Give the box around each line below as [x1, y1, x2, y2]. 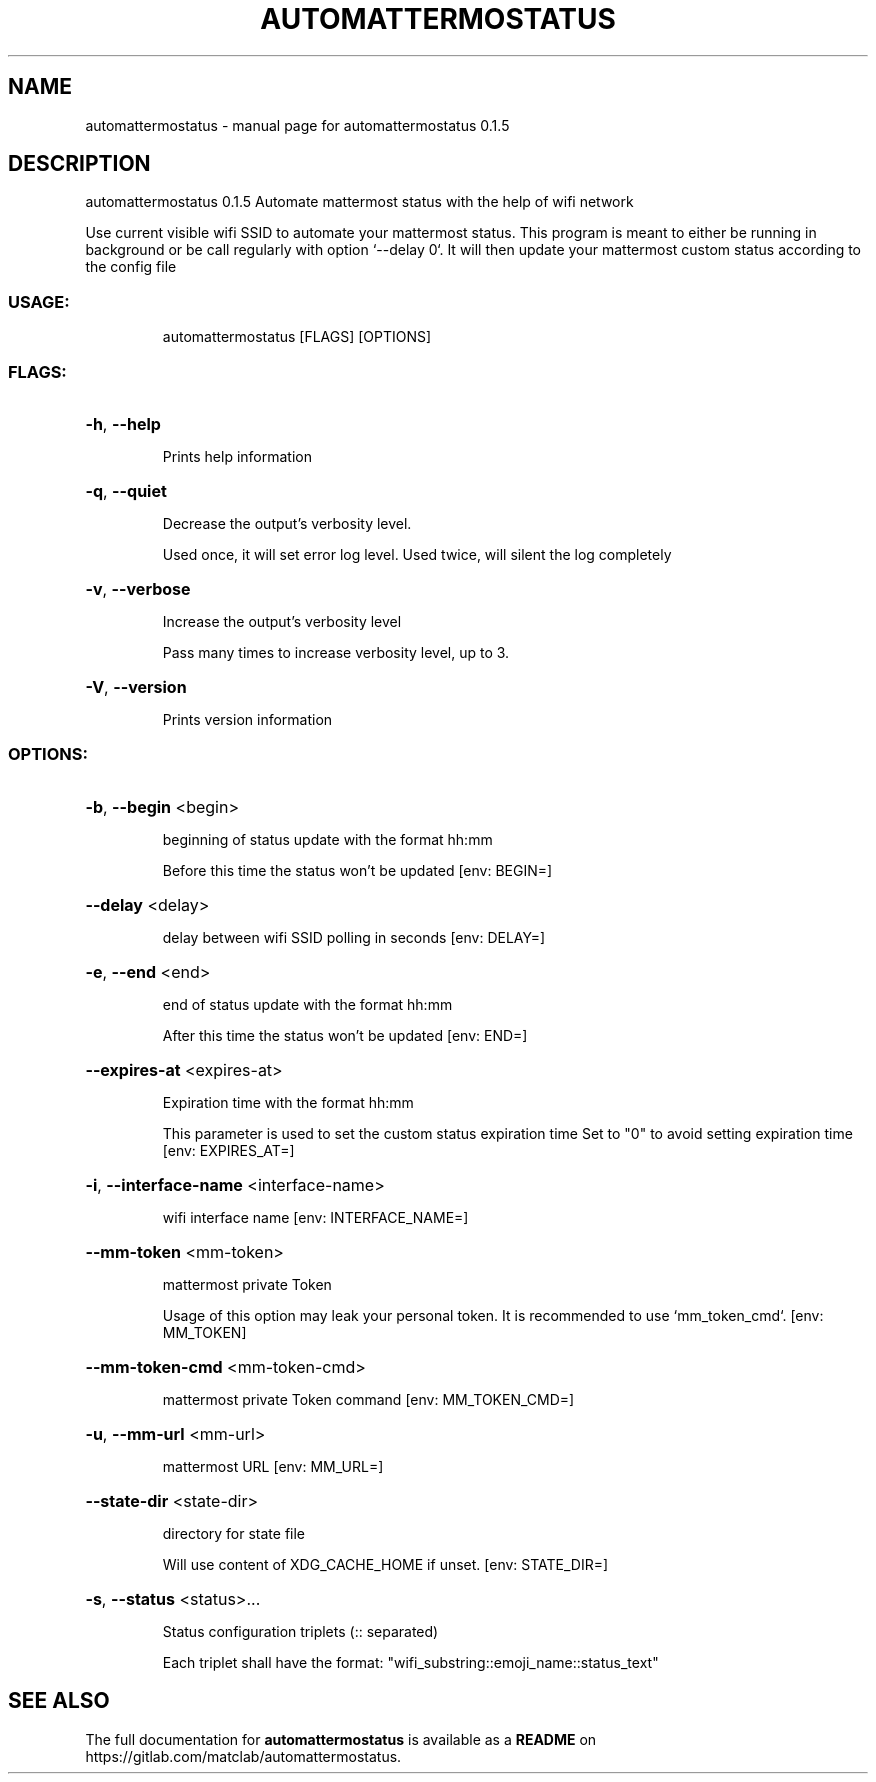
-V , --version [85, 676, 187, 697]
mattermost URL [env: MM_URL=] [162, 1457, 384, 1475]
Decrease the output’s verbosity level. [162, 514, 412, 532]
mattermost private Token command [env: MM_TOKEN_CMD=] [162, 1390, 575, 1408]
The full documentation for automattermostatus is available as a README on [85, 1730, 597, 1748]
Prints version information [162, 710, 333, 728]
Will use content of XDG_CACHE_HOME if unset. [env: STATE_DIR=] [162, 1555, 609, 1573]
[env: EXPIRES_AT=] [162, 1141, 295, 1159]
